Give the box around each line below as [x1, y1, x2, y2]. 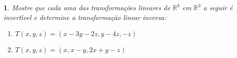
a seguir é [203, 2, 233, 12]
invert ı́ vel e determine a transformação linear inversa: [3, 12, 166, 22]
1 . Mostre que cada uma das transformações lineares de [3, 2, 170, 12]
